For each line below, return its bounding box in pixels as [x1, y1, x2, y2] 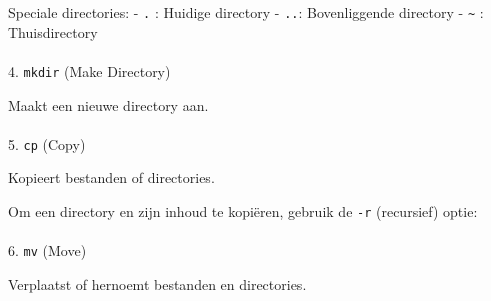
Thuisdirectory [8, 21, 98, 42]
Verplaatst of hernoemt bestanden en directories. [8, 273, 307, 294]
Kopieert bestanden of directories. [8, 167, 215, 188]
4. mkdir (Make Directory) [8, 60, 171, 81]
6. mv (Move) [8, 240, 87, 261]
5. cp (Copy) [8, 133, 86, 154]
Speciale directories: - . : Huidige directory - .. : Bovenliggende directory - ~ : [8, 2, 484, 22]
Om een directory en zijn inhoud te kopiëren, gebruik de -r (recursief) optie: [8, 200, 478, 221]
